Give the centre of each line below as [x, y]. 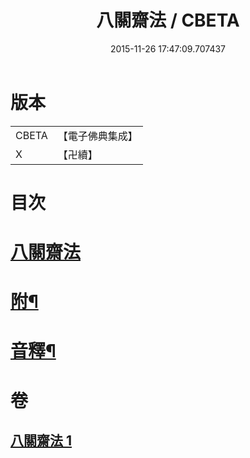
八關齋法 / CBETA [168, 20]
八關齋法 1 [41, 441]
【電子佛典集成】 [97, 136]
